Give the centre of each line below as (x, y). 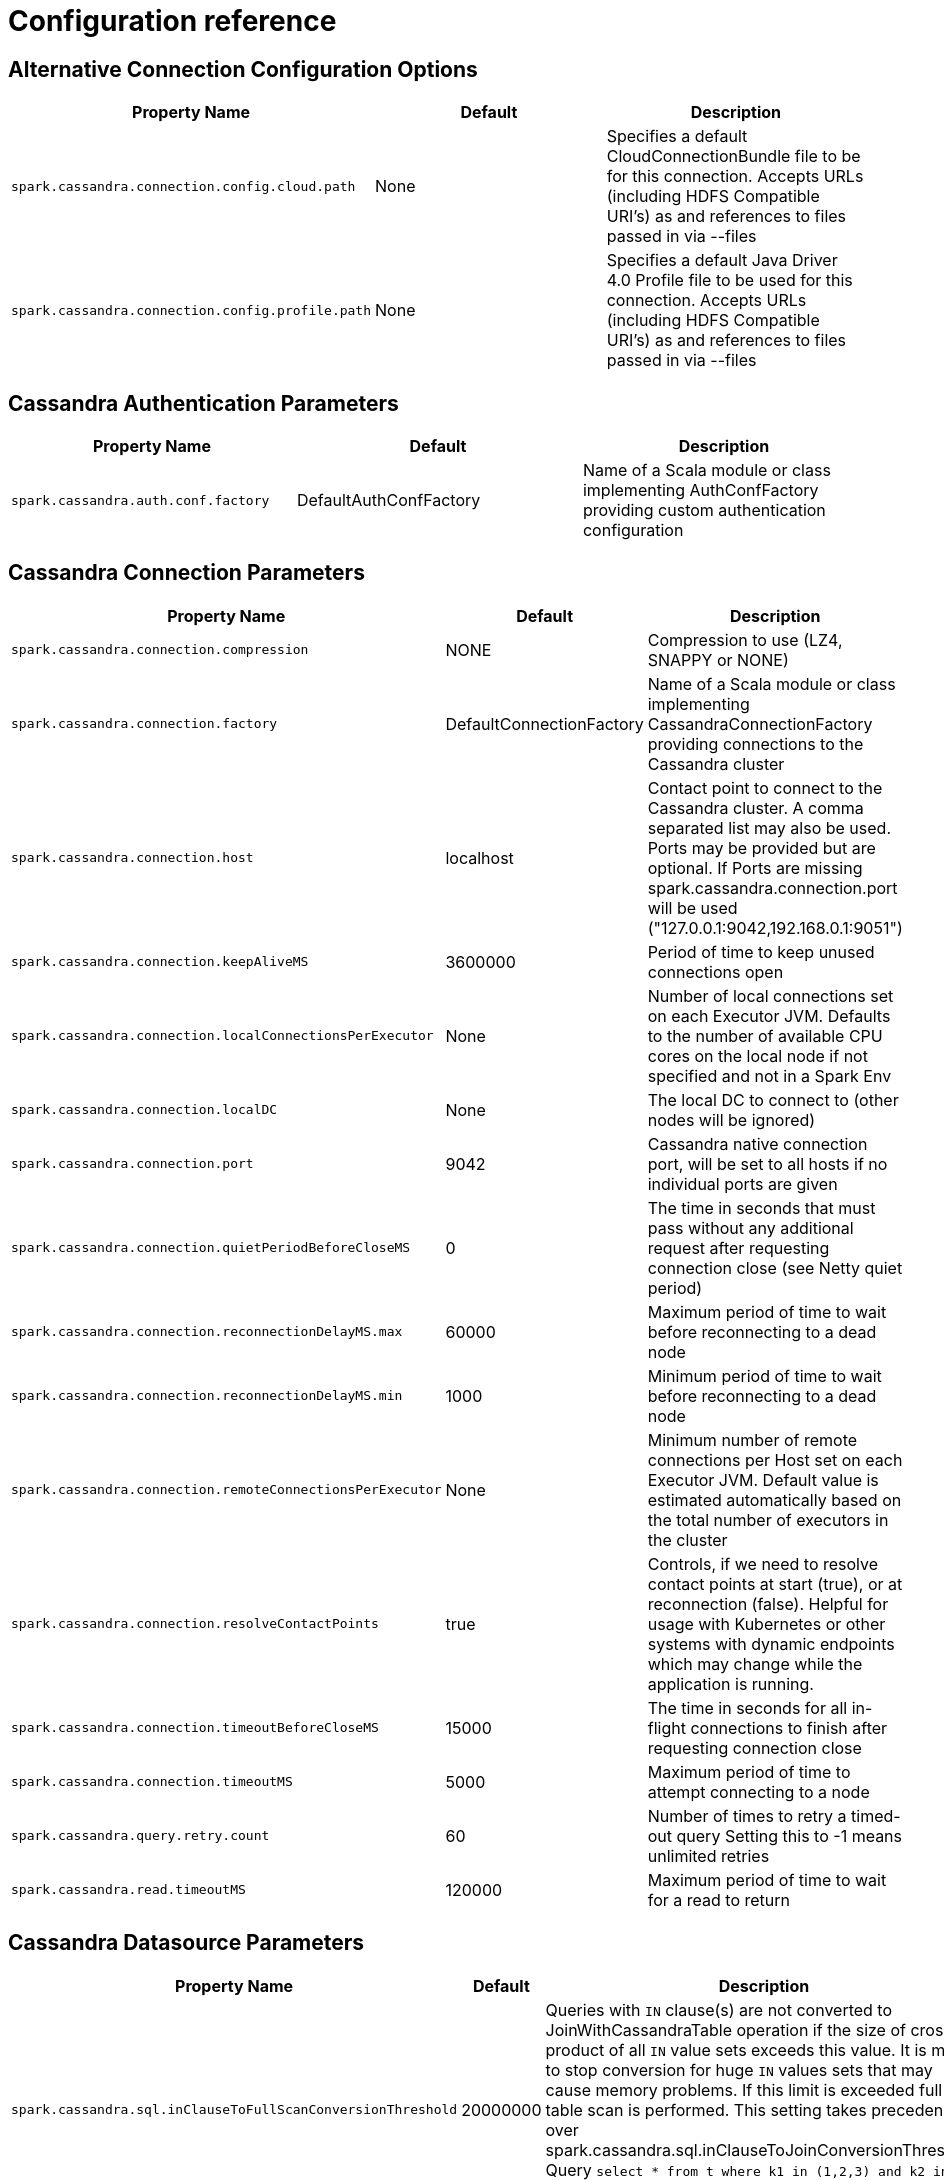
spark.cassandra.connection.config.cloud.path (183, 186)
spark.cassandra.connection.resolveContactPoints (195, 1624)
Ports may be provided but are (761, 847)
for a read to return (718, 1899)
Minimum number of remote (752, 1439)
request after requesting (738, 1247)
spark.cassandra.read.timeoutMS (128, 1890)
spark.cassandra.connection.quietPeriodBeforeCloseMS (211, 1248)
